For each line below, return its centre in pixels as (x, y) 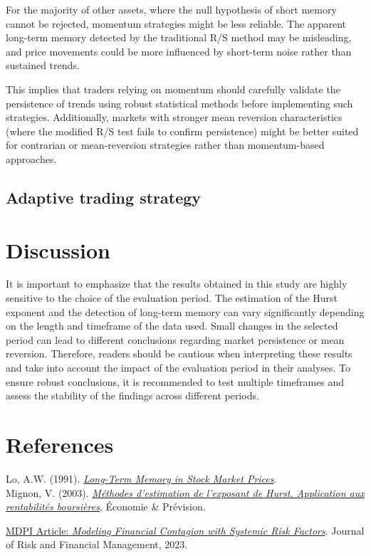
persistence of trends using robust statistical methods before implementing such (179, 103)
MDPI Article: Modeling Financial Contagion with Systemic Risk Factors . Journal (185, 530)
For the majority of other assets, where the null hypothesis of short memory (171, 9)
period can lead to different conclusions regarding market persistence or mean (175, 339)
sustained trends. (43, 65)
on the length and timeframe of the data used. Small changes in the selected (172, 326)
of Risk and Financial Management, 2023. (97, 544)
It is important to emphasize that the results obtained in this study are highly (177, 284)
